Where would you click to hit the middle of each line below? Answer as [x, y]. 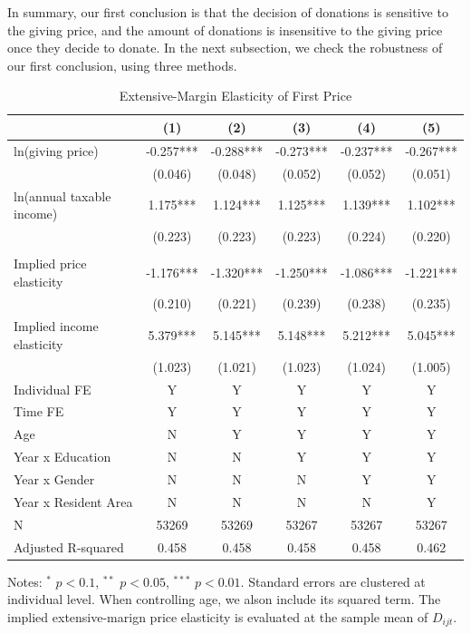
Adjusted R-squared [69, 546]
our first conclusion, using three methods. [122, 65]
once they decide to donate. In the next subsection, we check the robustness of [225, 48]
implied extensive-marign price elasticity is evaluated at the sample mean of [218, 616]
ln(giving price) [56, 150]
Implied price [50, 263]
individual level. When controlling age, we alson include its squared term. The [224, 599]
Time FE [39, 411]
